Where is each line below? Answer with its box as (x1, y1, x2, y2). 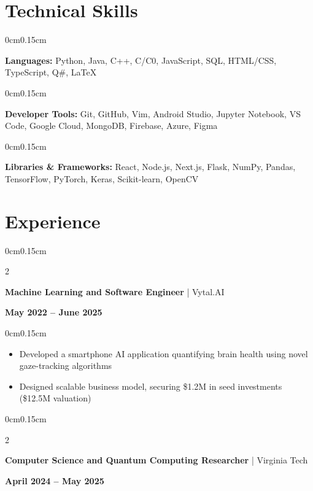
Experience (5, 208, 101, 233)
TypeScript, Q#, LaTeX (5, 66, 97, 79)
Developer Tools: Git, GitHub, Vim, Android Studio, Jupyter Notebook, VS (5, 107, 301, 120)
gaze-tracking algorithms (19, 359, 112, 372)
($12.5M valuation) (19, 392, 91, 404)
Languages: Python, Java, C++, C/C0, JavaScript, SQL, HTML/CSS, (5, 53, 277, 66)
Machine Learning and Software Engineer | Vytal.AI (5, 285, 225, 298)
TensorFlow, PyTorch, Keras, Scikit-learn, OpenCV (5, 172, 199, 185)
